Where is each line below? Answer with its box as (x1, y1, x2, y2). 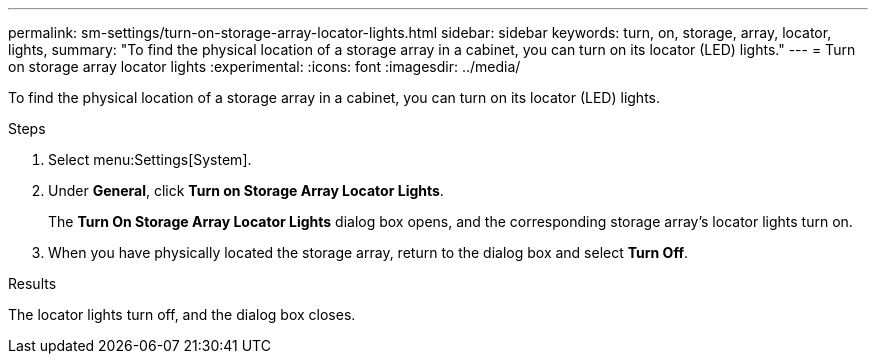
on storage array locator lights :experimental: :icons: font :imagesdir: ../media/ (8, 58, 521, 75)
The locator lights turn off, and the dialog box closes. (8, 306, 356, 323)
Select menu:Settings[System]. (48, 151, 252, 168)
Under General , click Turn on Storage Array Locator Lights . (48, 182, 444, 199)
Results (8, 275, 57, 292)
